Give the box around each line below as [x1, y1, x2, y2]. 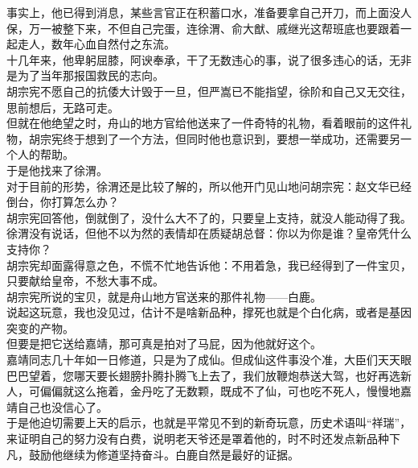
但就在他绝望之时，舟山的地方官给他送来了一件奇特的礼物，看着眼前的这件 [6, 114, 400, 131]
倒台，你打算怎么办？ [6, 193, 119, 210]
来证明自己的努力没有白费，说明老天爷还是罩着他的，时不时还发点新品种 [6, 430, 389, 447]
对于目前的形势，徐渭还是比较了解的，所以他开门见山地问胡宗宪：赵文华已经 [6, 177, 412, 194]
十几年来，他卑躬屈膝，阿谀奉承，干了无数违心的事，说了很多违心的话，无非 [6, 51, 412, 68]
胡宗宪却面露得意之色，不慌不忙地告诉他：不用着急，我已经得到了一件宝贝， [6, 256, 412, 273]
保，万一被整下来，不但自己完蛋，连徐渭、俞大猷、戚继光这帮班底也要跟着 [6, 19, 400, 36]
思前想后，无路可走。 [6, 98, 119, 115]
